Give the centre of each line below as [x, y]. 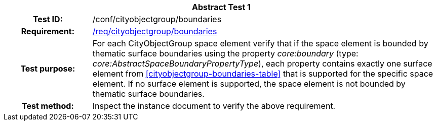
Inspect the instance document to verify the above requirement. [214, 106]
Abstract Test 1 [221, 7]
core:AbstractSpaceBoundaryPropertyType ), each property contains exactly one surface [262, 64]
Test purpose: [48, 69]
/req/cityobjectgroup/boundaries [155, 31]
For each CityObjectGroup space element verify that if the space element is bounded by [260, 43]
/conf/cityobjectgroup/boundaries [157, 19]
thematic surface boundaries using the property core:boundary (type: [225, 53]
